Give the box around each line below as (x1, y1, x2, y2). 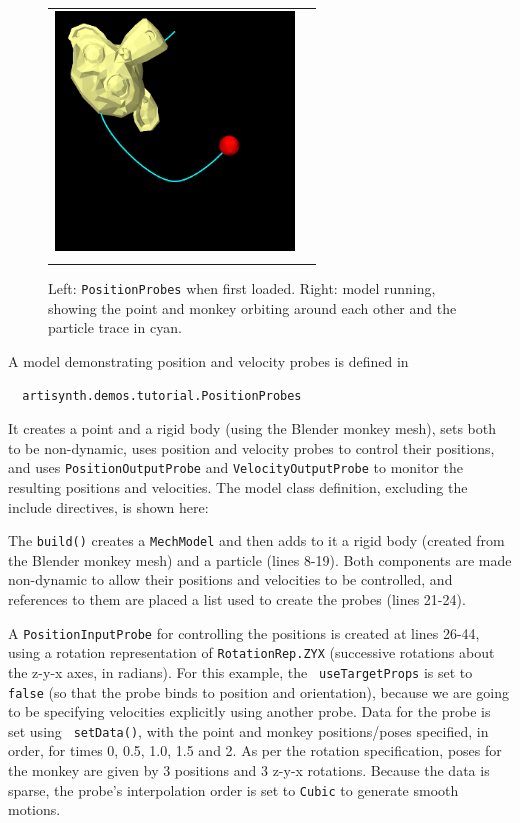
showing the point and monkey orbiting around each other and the (48, 297, 457, 318)
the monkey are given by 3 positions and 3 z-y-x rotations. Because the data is (8, 760, 490, 781)
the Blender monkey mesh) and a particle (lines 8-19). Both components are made (8, 549, 512, 570)
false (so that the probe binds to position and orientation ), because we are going (8, 681, 509, 702)
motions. (8, 799, 61, 820)
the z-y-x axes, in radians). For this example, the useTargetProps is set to (8, 661, 473, 682)
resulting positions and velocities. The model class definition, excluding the (8, 476, 468, 497)
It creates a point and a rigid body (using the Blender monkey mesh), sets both (8, 418, 496, 439)
